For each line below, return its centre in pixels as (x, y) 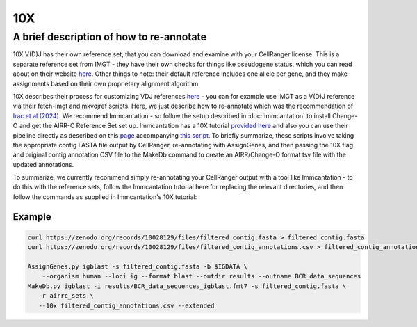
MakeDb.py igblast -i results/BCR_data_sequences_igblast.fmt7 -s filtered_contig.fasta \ (187, 286)
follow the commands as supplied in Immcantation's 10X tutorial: (105, 197)
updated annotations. (43, 164)
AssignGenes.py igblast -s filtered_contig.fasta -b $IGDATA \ (138, 267)
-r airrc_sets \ (66, 296)
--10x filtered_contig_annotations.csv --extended (126, 305)
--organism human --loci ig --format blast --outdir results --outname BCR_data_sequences (202, 276)
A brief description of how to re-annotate (110, 37)
